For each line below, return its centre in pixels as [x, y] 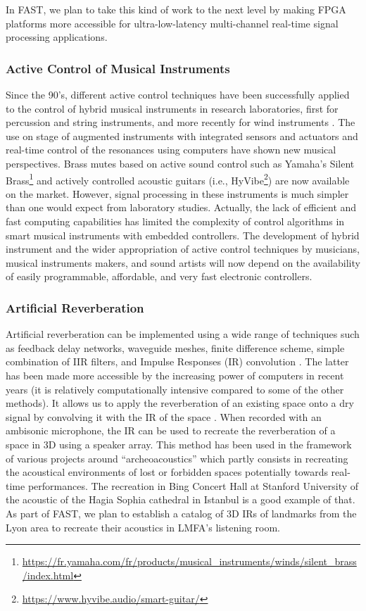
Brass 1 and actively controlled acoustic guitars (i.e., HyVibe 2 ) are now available [178, 179]
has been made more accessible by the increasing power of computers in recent [175, 375]
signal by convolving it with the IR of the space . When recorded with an [164, 416]
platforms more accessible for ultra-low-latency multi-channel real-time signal [172, 23]
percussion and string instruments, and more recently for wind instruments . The [181, 122]
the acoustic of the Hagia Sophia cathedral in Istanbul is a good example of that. [181, 499]
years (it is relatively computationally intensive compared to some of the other [175, 389]
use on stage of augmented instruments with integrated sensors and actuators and [182, 136]
